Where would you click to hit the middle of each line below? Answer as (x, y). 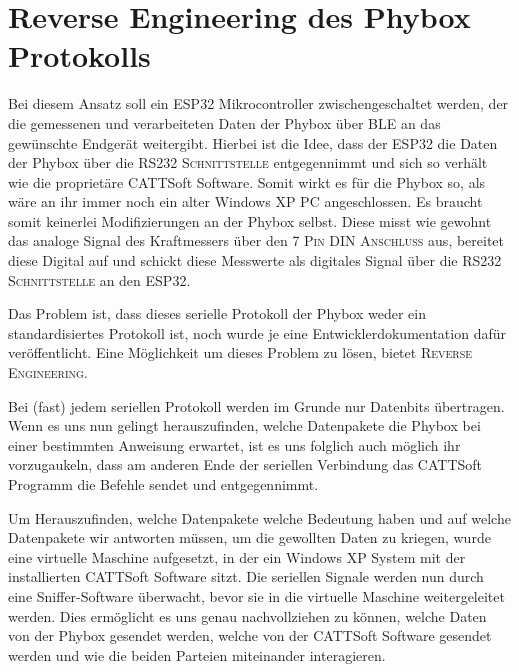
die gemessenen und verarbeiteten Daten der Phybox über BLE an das (224, 122)
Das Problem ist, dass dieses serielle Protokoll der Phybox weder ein (217, 313)
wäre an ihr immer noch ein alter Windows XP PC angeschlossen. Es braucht (245, 201)
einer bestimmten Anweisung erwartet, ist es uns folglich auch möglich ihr (234, 444)
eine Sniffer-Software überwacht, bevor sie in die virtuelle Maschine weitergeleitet (256, 595)
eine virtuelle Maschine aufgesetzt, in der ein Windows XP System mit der (237, 556)
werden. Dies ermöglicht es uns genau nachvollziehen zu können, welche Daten (247, 615)
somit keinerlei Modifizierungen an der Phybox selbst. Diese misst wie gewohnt (250, 220)
